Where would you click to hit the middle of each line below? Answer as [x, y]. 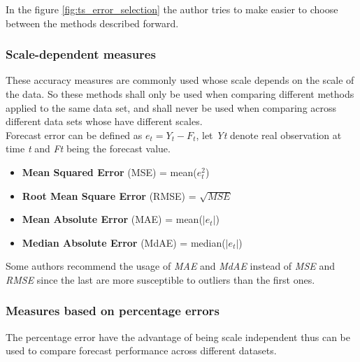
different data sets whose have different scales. [104, 121]
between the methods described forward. [92, 23]
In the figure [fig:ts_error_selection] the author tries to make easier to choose [172, 9]
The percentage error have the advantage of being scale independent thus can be [178, 336]
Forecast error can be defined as [74, 135]
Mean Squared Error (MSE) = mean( [109, 172]
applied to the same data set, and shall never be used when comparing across [171, 107]
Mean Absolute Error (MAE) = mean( [112, 219]
